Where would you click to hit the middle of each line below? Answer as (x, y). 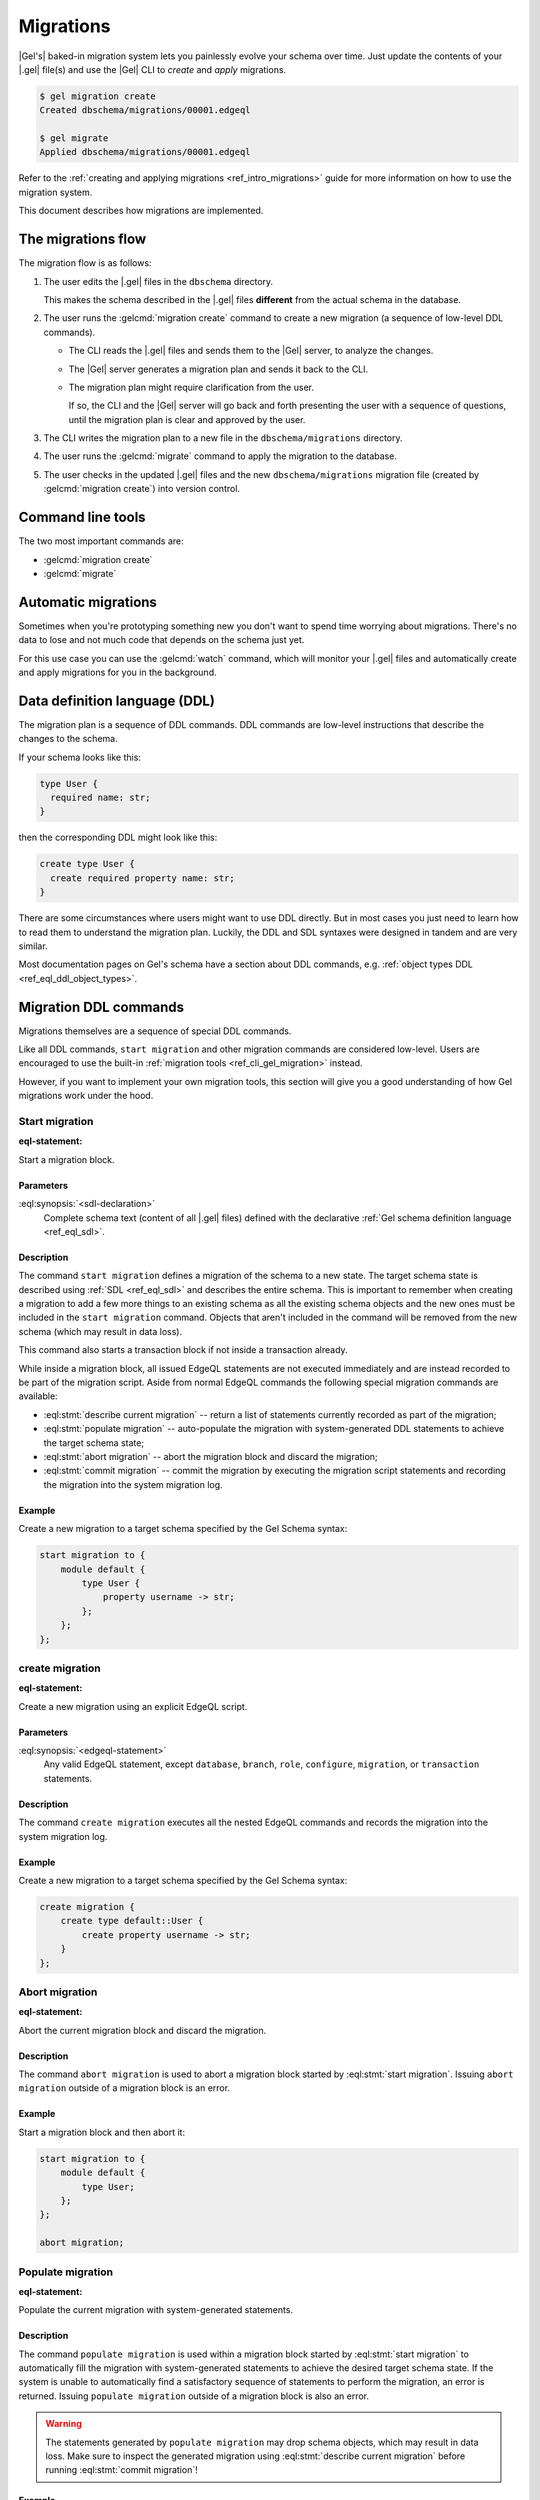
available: (38, 1396)
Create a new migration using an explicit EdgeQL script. (133, 1706)
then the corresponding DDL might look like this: (118, 837)
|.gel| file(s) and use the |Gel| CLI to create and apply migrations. (152, 69)
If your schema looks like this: (80, 757)
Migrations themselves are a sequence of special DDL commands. (155, 1031)
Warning (63, 2424)
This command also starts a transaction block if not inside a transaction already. (183, 1350)
